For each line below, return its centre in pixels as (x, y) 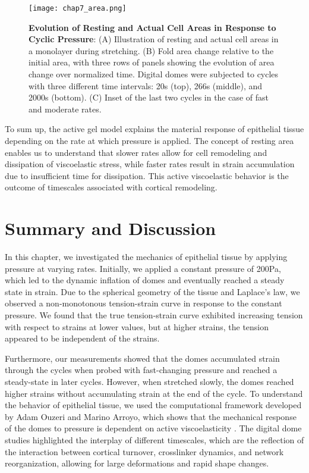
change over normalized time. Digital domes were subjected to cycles (154, 74)
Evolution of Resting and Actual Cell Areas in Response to (152, 27)
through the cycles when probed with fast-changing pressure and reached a (141, 370)
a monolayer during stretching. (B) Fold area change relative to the (151, 50)
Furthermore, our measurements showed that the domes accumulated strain (142, 358)
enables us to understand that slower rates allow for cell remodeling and (136, 152)
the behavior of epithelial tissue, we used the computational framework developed (153, 405)
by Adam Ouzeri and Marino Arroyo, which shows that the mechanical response (151, 416)
